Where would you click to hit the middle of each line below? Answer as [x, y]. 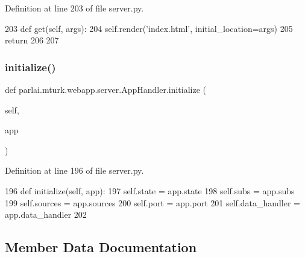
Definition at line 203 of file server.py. [74, 8]
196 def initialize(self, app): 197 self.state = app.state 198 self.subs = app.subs [150, 190]
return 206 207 [32, 40]
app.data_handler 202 [46, 214]
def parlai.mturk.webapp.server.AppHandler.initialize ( [106, 89]
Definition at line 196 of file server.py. [74, 170]
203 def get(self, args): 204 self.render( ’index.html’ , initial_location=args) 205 [149, 28]
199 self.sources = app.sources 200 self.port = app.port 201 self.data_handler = [152, 202]
